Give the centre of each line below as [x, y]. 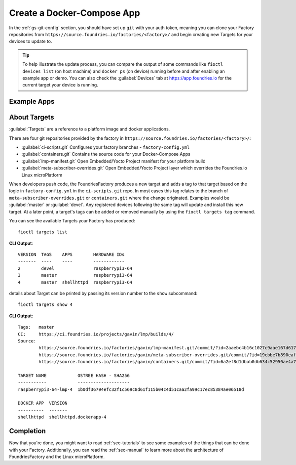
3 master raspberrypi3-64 [75, 275]
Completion [28, 431]
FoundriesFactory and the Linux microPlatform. [57, 457]
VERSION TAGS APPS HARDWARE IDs [71, 255]
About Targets [32, 117]
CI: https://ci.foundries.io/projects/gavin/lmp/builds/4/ [96, 334]
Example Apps [32, 102]
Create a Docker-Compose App [74, 13]
